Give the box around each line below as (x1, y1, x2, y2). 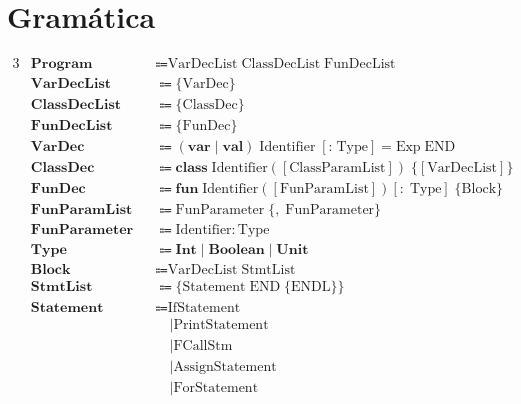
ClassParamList (289, 161, 386, 176)
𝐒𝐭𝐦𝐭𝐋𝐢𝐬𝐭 (30, 280, 93, 295)
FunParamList (279, 182, 369, 197)
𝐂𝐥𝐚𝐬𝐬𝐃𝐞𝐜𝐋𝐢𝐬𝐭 (30, 98, 122, 113)
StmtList (241, 263, 296, 278)
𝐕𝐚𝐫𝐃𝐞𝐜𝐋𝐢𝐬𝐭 (30, 77, 112, 92)
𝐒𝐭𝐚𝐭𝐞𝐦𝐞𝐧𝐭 (30, 300, 104, 315)
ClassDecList (241, 57, 321, 72)
